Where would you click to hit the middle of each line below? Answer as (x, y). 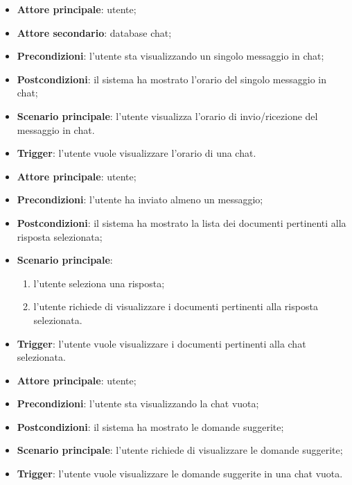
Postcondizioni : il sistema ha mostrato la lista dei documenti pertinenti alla (182, 222)
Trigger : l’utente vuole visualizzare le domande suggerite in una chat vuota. (180, 474)
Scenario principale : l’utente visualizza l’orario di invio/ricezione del (167, 116)
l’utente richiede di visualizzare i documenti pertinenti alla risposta (176, 306)
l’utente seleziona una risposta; (99, 283)
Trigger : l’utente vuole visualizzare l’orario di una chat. (137, 153)
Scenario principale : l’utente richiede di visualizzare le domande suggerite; (180, 450)
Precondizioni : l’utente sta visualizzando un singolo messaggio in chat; (170, 56)
